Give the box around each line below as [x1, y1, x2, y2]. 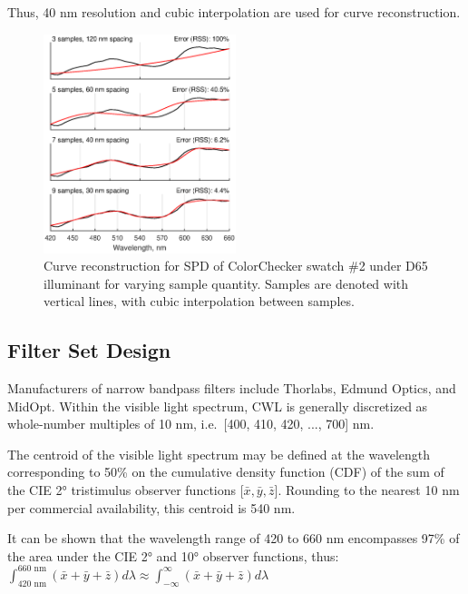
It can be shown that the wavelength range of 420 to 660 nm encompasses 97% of [7, 529, 460, 548]
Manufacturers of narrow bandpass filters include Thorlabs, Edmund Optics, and [7, 379, 456, 398]
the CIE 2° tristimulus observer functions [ [7, 480, 244, 500]
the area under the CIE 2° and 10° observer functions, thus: [7, 546, 339, 565]
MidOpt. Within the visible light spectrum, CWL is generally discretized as [7, 396, 428, 415]
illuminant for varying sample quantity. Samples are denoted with [44, 273, 409, 292]
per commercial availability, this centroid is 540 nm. [7, 498, 296, 517]
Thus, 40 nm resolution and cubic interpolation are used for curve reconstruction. [7, 3, 461, 21]
